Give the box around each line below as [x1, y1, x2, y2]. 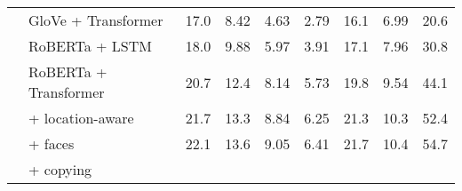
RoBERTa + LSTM [28, 36, 152, 56]
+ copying [28, 159, 92, 179]
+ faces [28, 133, 75, 154]
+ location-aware [28, 107, 134, 128]
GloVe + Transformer [28, 10, 163, 30]
